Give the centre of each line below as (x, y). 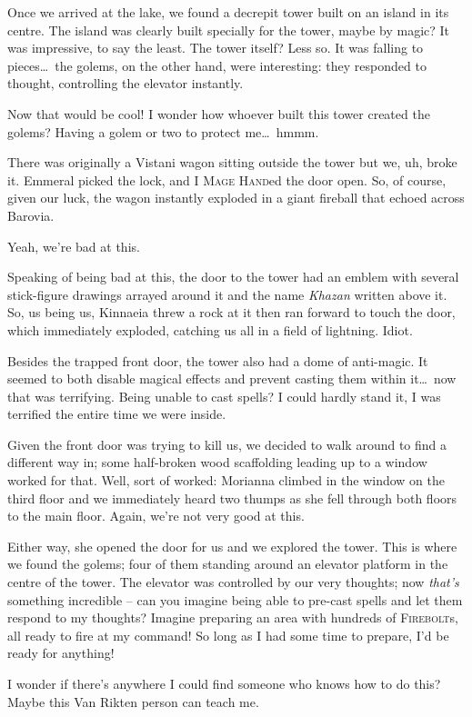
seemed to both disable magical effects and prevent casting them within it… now (232, 378)
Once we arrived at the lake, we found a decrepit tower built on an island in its (228, 12)
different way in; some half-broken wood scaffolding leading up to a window (217, 462)
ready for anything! (61, 653)
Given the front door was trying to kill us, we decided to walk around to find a (227, 444)
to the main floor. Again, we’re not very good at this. (156, 516)
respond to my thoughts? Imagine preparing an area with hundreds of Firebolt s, (233, 617)
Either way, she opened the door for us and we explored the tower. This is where (232, 546)
